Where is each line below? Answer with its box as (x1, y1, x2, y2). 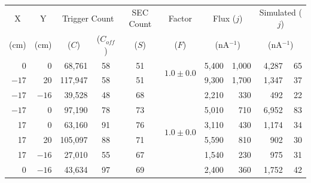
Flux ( (212, 11, 236, 24)
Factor (168, 11, 192, 24)
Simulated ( (259, 5, 302, 18)
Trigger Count (62, 11, 114, 24)
